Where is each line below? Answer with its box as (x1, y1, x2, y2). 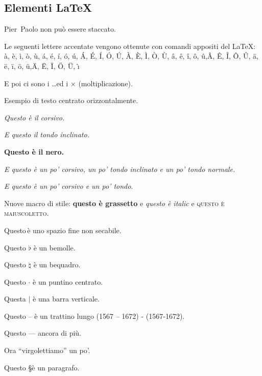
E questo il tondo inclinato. (4, 129, 89, 140)
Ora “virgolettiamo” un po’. (4, 345, 90, 356)
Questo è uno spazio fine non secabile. (4, 224, 122, 235)
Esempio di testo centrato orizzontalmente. (4, 95, 138, 106)
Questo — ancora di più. (4, 328, 82, 338)
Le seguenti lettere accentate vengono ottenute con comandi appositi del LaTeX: (4, 40, 256, 51)
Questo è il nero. (4, 146, 64, 157)
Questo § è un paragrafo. (4, 362, 80, 372)
